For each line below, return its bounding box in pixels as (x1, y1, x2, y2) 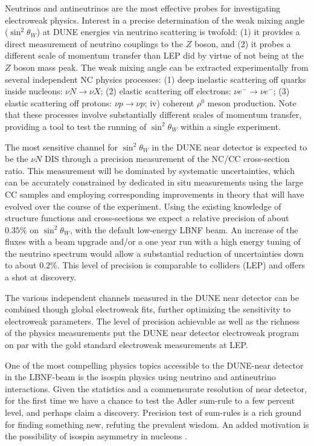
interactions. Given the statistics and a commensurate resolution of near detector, (5, 382, 307, 395)
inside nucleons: (5, 85, 63, 97)
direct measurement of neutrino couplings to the (5, 37, 184, 50)
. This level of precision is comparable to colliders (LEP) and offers (57, 259, 305, 271)
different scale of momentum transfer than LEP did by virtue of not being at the (5, 49, 304, 62)
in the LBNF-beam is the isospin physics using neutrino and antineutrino (5, 370, 276, 383)
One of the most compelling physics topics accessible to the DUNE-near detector (5, 358, 304, 371)
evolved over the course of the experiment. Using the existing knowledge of (5, 199, 281, 212)
